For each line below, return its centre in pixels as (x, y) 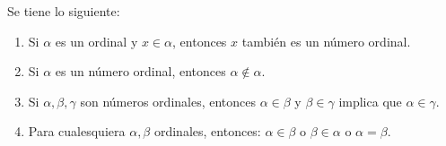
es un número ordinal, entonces (140, 71)
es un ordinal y (96, 41)
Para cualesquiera (77, 131)
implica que (370, 101)
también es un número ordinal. (326, 41)
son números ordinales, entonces (168, 101)
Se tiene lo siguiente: (64, 11)
